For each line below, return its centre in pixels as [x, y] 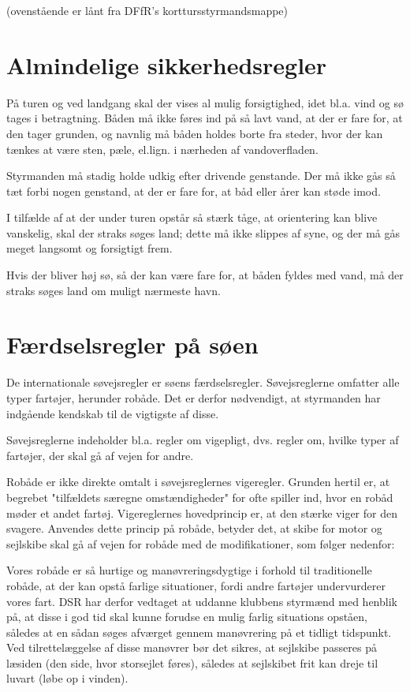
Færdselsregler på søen [132, 344]
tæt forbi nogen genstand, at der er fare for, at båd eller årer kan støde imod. [194, 191]
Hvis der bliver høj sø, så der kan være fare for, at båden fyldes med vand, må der [205, 275]
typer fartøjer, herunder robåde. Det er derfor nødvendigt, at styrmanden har [194, 397]
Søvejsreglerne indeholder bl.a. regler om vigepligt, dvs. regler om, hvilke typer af [203, 440]
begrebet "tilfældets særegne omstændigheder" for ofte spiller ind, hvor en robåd [200, 497]
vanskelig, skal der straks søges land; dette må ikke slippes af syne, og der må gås [203, 232]
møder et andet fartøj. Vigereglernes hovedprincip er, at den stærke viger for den [202, 512]
